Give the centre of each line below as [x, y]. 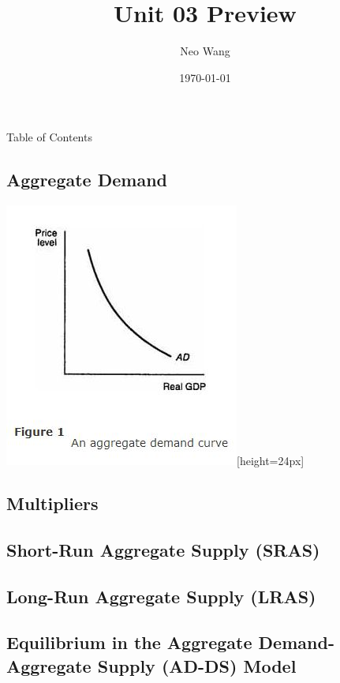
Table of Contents [49, 137]
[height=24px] [271, 461]
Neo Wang [205, 51]
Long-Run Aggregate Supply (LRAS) [161, 596]
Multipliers [52, 503]
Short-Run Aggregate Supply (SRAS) [163, 549]
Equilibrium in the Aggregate [129, 642]
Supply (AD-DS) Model [197, 665]
